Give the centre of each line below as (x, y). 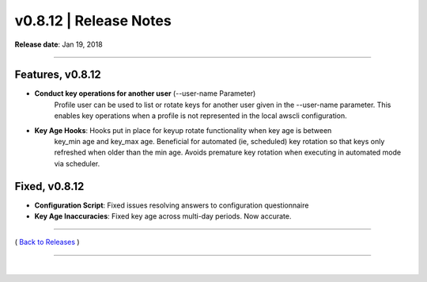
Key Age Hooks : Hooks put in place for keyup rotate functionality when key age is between (183, 130)
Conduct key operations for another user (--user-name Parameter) (145, 93)
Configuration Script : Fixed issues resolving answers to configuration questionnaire (172, 205)
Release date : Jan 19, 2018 (59, 44)
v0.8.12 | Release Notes (93, 21)
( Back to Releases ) (47, 242)
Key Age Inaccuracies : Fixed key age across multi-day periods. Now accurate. (163, 216)
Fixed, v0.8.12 (49, 186)
